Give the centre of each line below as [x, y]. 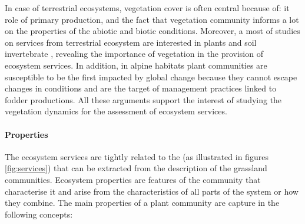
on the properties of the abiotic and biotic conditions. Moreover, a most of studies [152, 31]
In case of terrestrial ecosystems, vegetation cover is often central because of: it [147, 8]
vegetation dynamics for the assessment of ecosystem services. [116, 111]
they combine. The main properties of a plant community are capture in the [142, 203]
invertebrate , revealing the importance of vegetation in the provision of [134, 54]
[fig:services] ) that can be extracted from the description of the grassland [136, 168]
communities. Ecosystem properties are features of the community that [133, 179]
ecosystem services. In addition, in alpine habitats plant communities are [136, 65]
